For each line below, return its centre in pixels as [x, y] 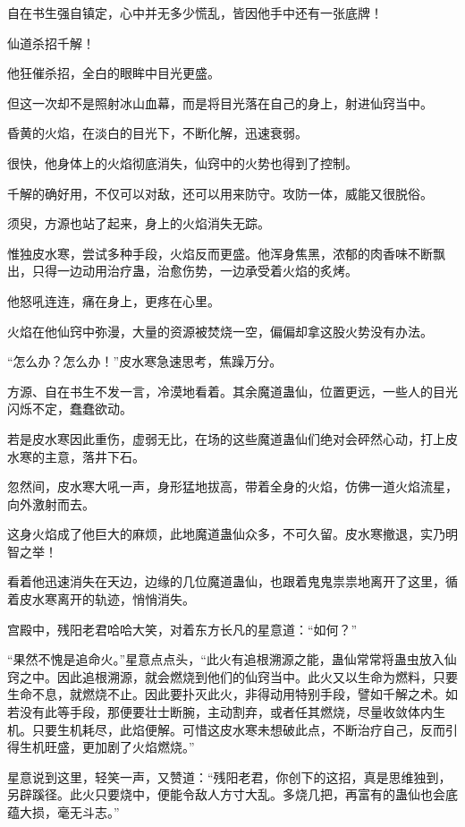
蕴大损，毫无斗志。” [63, 812]
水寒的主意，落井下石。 [76, 456]
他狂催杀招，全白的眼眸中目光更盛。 [114, 73]
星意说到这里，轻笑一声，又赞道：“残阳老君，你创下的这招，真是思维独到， [229, 776]
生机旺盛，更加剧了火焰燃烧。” [107, 747]
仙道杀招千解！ [51, 43]
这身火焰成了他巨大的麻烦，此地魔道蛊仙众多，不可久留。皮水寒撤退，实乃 [226, 534]
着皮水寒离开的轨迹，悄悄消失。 [101, 599]
